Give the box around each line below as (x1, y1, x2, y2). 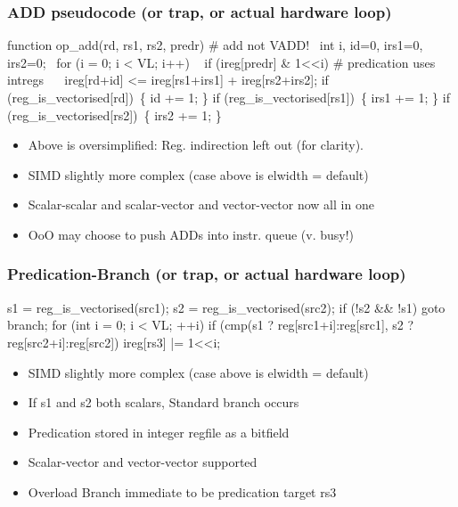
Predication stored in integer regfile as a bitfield (28, 422, 290, 441)
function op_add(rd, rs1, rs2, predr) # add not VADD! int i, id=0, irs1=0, (7, 36, 423, 54)
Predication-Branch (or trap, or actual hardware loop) (7, 263, 406, 285)
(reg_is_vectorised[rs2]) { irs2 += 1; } (7, 105, 222, 124)
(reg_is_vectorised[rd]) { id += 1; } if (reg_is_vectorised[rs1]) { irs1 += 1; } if (7, 88, 450, 106)
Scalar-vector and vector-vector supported (28, 453, 258, 471)
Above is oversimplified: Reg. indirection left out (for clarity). (28, 135, 364, 154)
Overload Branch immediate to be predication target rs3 (28, 482, 337, 501)
